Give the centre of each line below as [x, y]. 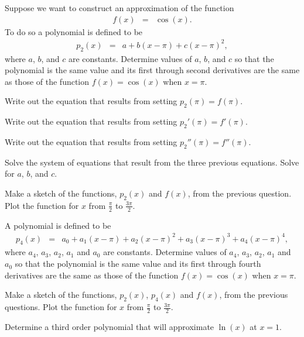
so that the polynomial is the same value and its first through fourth [138, 264]
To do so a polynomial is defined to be [74, 31]
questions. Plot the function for [61, 307]
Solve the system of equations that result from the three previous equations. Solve [152, 162]
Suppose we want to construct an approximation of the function [119, 8]
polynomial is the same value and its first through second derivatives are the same [152, 70]
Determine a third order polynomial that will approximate [110, 326]
